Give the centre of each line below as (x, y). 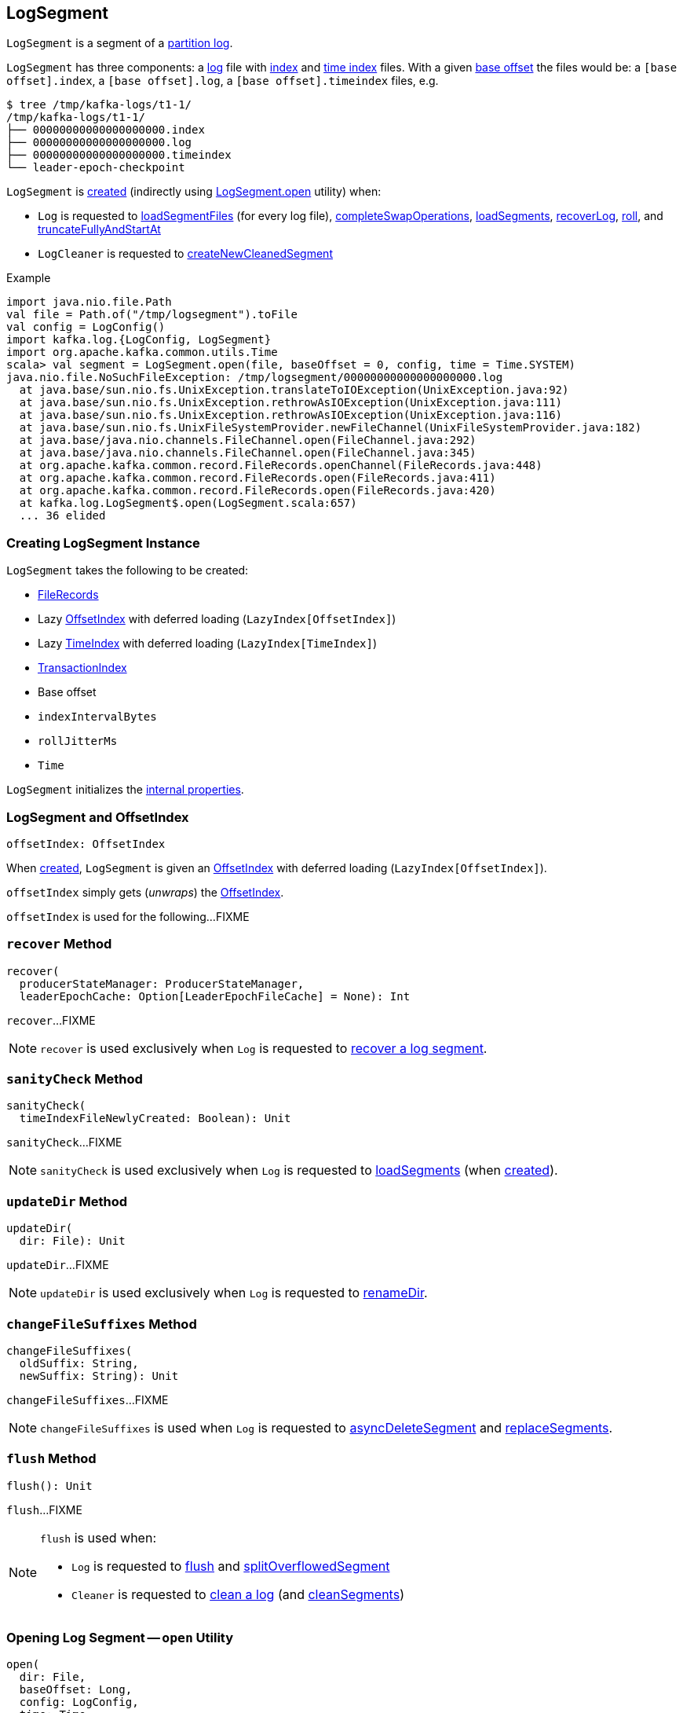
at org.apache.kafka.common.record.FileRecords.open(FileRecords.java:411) (257, 478)
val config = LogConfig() (86, 327)
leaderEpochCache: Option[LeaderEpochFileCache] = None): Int (215, 996)
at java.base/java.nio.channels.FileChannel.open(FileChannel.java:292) (248, 440)
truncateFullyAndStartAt (99, 229)
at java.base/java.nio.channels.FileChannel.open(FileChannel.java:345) (248, 453)
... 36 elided (62, 516)
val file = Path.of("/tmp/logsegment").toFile (152, 315)
